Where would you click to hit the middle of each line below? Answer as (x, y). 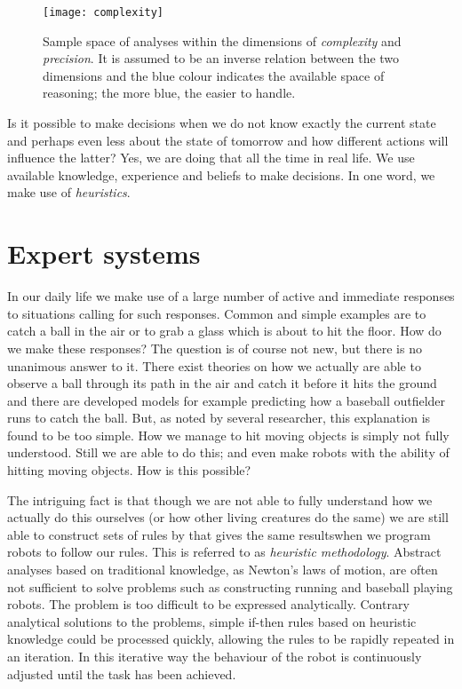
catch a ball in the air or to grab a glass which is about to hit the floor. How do (224, 331)
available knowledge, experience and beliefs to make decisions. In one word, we (221, 174)
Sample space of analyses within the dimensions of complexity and (222, 40)
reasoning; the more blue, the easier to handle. (169, 93)
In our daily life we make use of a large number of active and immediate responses (231, 296)
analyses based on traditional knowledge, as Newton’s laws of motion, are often (223, 570)
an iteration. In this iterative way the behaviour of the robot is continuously (215, 656)
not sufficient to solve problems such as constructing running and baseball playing (230, 586)
